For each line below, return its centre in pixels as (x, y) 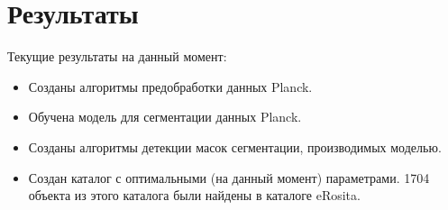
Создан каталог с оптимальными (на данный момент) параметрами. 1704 (229, 177)
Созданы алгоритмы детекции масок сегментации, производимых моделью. (235, 146)
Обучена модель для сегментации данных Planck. (165, 117)
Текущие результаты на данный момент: (117, 56)
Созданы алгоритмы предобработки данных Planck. (170, 86)
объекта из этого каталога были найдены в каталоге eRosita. (194, 195)
